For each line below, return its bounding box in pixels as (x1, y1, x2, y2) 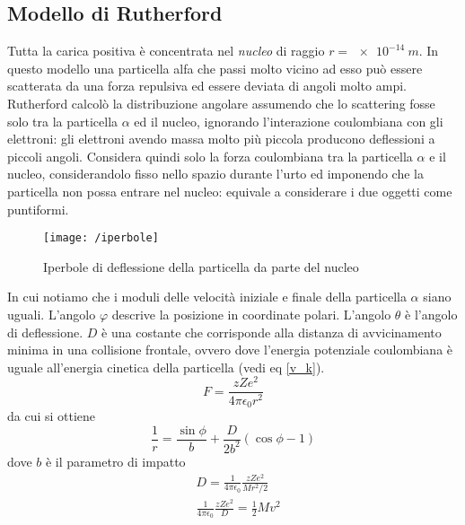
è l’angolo (405, 304, 458, 323)
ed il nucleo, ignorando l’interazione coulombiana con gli (134, 111, 443, 130)
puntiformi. (7, 199, 69, 218)
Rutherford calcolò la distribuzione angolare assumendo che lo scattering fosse (7, 93, 435, 112)
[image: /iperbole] (43, 232, 159, 245)
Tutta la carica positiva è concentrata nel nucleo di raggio (7, 41, 325, 60)
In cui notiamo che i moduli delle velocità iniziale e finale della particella (7, 287, 407, 306)
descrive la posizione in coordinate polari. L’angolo (111, 304, 391, 323)
